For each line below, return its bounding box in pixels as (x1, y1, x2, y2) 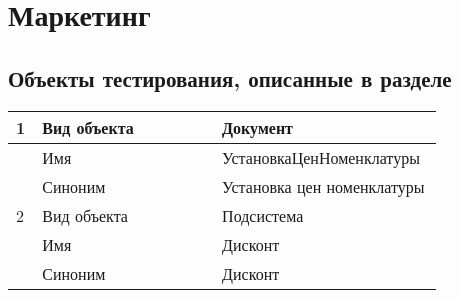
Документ (222, 115, 293, 139)
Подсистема (222, 203, 304, 227)
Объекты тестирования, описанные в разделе (8, 62, 452, 93)
